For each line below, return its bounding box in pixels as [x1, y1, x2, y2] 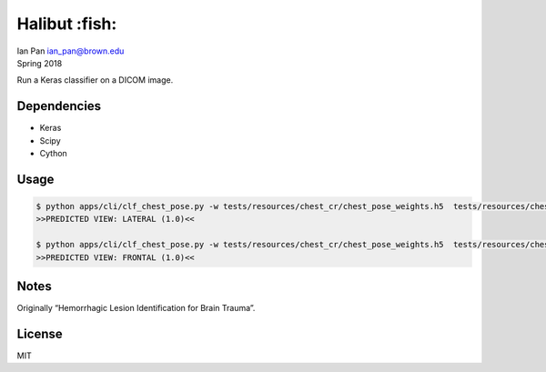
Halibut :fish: [16, 14, 117, 34]
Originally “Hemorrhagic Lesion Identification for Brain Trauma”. [16, 303, 256, 314]
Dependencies [16, 98, 102, 114]
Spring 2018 [16, 57, 63, 68]
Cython [39, 148, 67, 159]
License [16, 326, 63, 341]
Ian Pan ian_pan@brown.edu [16, 45, 125, 56]
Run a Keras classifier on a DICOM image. [16, 75, 174, 85]
